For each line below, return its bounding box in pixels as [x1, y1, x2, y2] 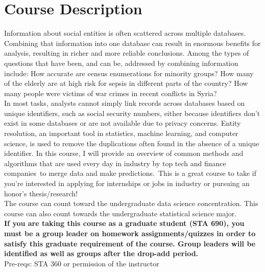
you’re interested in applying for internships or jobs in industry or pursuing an [4, 178, 250, 189]
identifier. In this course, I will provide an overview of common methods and [4, 148, 244, 158]
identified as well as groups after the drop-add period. [4, 248, 199, 259]
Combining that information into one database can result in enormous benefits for [4, 37, 261, 48]
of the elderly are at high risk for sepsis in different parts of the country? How [4, 78, 248, 88]
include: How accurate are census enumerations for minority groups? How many [4, 67, 254, 78]
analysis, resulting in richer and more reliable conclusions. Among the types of [4, 48, 249, 58]
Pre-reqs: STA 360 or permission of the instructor [4, 258, 159, 268]
